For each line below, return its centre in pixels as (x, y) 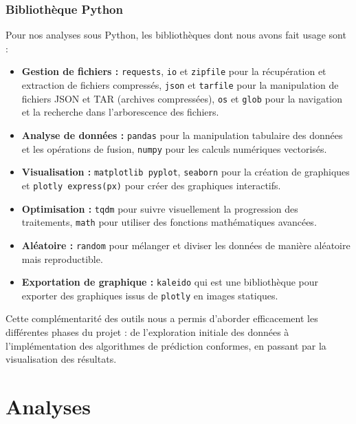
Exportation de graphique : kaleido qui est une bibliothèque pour (170, 282)
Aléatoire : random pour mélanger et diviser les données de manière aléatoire (186, 245)
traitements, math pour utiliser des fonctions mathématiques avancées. (169, 222)
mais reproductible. (62, 258)
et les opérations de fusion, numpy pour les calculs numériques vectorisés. (174, 148)
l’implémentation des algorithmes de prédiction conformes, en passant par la (166, 345)
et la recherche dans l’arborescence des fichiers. (120, 112)
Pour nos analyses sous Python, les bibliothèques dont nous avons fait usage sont (176, 35)
